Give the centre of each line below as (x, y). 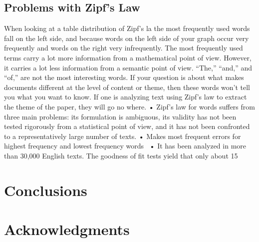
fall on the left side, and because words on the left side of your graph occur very (127, 38)
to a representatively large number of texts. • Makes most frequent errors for (123, 136)
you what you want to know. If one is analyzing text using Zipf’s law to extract (126, 97)
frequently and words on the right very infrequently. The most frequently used (124, 48)
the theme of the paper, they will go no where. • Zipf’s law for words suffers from (129, 106)
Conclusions (46, 190)
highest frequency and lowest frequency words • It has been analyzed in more (125, 146)
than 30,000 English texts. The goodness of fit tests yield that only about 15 (121, 155)
